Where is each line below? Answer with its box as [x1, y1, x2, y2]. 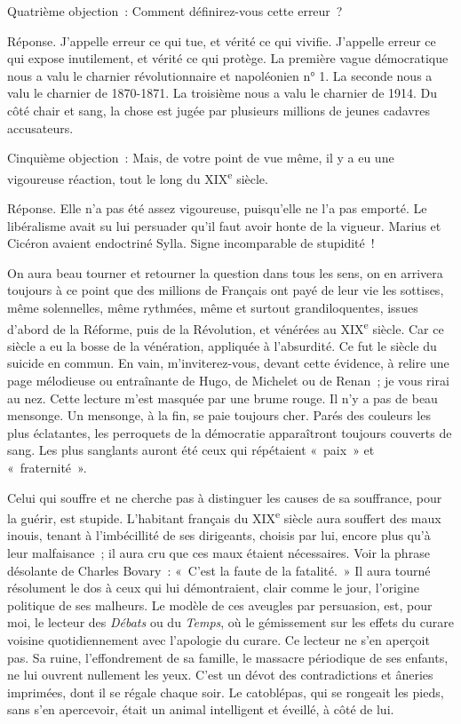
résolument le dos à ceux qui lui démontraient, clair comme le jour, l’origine [7, 578, 419, 597]
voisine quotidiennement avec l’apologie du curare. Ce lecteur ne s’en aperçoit [7, 630, 430, 648]
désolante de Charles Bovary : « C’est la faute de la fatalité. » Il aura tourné [7, 561, 431, 579]
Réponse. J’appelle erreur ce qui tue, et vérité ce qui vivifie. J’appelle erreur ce [7, 31, 436, 50]
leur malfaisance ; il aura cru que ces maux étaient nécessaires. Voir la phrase [7, 544, 430, 561]
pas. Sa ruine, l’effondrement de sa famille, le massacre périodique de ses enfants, [7, 648, 449, 666]
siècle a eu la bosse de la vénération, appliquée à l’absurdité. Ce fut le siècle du [7, 336, 437, 354]
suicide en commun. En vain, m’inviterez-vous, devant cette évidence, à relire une [7, 354, 449, 372]
